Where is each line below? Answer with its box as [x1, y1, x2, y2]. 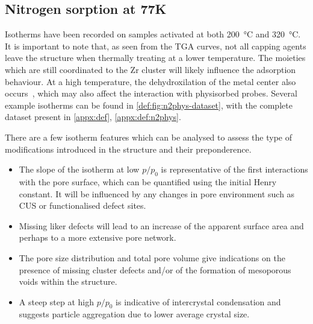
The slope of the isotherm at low [19, 163, 140, 176]
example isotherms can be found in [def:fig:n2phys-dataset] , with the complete [5, 98, 293, 111]
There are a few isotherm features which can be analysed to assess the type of [5, 130, 293, 143]
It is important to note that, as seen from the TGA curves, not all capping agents [5, 39, 306, 52]
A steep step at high [19, 295, 94, 308]
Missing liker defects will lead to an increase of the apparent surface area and [19, 219, 304, 232]
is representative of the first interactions [161, 163, 308, 176]
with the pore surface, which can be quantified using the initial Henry [19, 175, 277, 188]
